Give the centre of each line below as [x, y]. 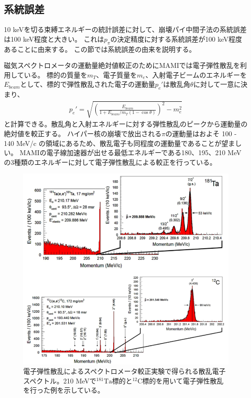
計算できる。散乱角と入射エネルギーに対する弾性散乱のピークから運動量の [129, 124]
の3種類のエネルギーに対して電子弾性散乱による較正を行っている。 [110, 162]
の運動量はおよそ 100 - [201, 133]
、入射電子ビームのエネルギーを [196, 74]
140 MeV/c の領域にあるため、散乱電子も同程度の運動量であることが [113, 143]
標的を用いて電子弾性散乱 [183, 380]
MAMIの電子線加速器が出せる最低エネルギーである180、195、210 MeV [130, 152]
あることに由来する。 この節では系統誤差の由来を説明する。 [100, 49]
